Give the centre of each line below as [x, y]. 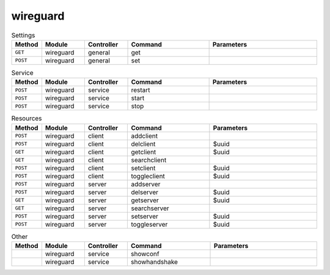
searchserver [150, 208]
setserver [145, 216]
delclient [143, 144]
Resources [27, 118]
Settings [23, 35]
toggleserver [149, 224]
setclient [143, 168]
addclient [145, 136]
